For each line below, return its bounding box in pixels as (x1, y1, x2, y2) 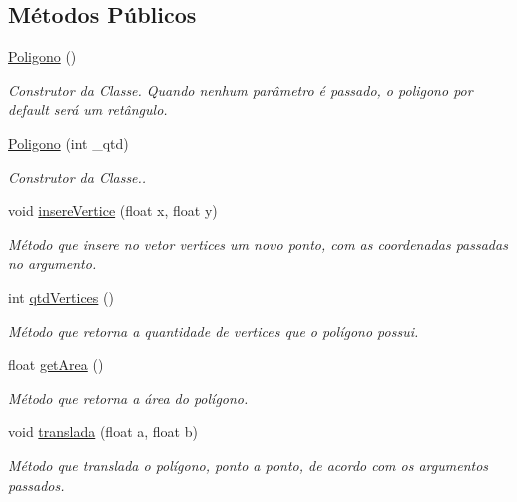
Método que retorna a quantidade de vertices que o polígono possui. (8, 320, 419, 341)
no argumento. (8, 253, 97, 274)
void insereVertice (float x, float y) (8, 200, 218, 221)
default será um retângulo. (8, 99, 168, 120)
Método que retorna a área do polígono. (8, 387, 249, 408)
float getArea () (8, 354, 104, 375)
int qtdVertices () (8, 286, 114, 307)
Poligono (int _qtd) (8, 132, 129, 153)
